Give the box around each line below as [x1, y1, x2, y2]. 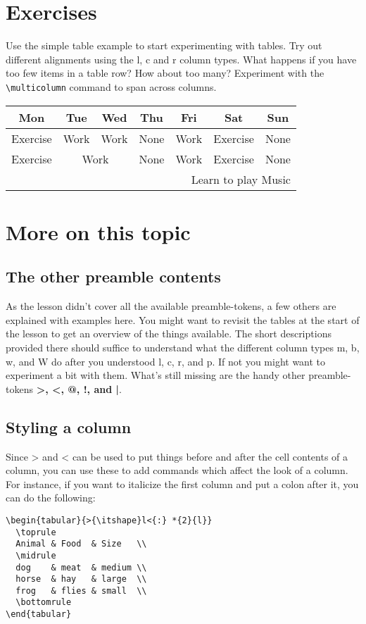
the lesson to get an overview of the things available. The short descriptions [6, 326, 332, 341]
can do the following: [6, 490, 96, 505]
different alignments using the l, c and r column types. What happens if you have [6, 51, 357, 66]
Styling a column [6, 416, 132, 437]
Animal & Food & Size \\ [15, 539, 147, 549]
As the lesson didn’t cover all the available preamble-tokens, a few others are [6, 299, 336, 313]
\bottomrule [15, 597, 72, 608]
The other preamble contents [6, 266, 221, 287]
